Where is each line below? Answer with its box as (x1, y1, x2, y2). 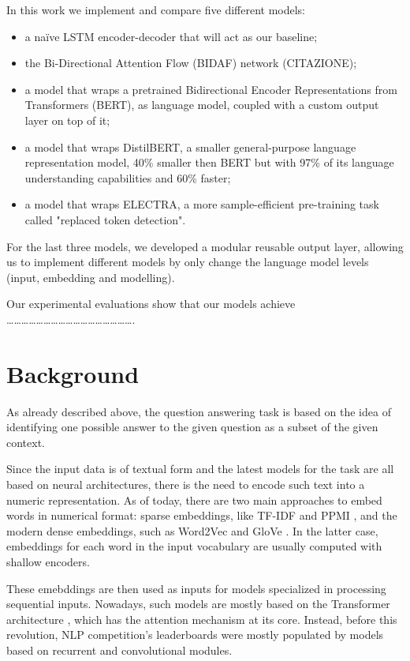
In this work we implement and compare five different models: (6, 2, 306, 17)
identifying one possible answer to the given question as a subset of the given (6, 419, 378, 435)
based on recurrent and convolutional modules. (6, 641, 233, 658)
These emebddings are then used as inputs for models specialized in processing (6, 580, 386, 596)
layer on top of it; (24, 111, 110, 128)
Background (6, 357, 140, 389)
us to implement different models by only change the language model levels (6, 254, 369, 270)
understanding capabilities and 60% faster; (24, 169, 231, 186)
